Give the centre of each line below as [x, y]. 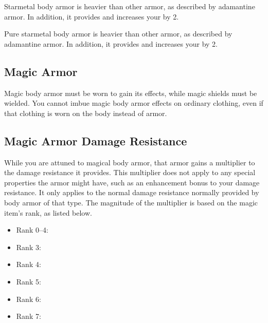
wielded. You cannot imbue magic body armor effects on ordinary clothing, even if [134, 103]
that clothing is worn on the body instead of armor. [86, 113]
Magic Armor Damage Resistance [96, 140]
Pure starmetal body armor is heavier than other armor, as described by [118, 34]
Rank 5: [29, 281]
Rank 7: [29, 316]
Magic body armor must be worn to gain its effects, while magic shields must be [131, 93]
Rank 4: [29, 264]
